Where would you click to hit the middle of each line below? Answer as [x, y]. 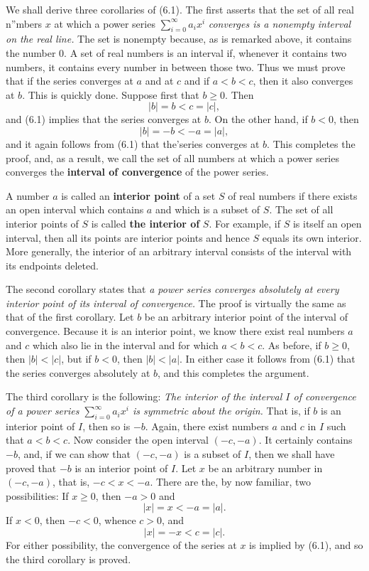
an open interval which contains [75, 209]
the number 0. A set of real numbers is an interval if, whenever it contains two [176, 52]
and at [159, 81]
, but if [76, 359]
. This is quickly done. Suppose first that [111, 94]
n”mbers [24, 23]
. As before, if [292, 345]
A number [28, 195]
